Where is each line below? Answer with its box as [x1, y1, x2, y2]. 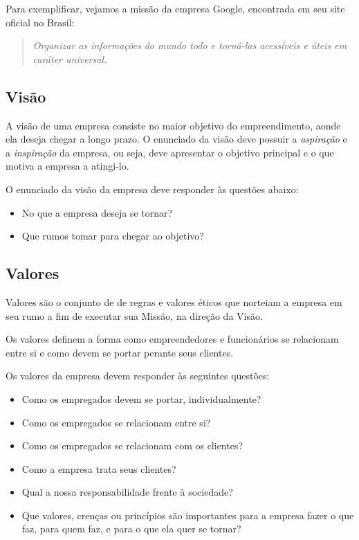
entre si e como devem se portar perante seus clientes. [6, 345, 234, 359]
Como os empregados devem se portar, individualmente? [21, 391, 261, 406]
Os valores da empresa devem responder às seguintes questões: [6, 368, 270, 383]
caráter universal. [33, 51, 107, 66]
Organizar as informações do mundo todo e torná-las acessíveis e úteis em [33, 38, 347, 53]
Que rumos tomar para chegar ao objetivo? [21, 228, 204, 243]
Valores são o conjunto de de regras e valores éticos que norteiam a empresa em [6, 294, 342, 309]
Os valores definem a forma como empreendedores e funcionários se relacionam [6, 332, 339, 346]
